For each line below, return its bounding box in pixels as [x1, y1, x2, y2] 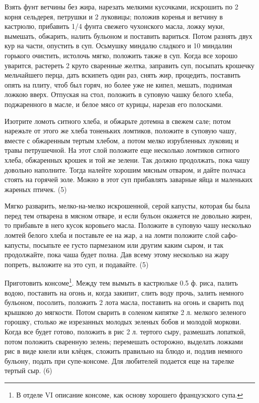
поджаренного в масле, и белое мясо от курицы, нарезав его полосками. [4, 99, 223, 109]
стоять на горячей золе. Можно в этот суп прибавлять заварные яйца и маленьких [4, 174, 253, 185]
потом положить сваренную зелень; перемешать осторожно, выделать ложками [4, 336, 243, 346]
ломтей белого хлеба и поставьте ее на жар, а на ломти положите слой [4, 230, 219, 240]
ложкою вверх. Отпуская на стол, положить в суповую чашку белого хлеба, [4, 89, 234, 100]
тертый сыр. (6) [4, 365, 52, 376]
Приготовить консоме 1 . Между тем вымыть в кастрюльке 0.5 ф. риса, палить [4, 276, 238, 288]
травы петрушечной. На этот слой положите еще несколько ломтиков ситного [4, 145, 240, 155]
